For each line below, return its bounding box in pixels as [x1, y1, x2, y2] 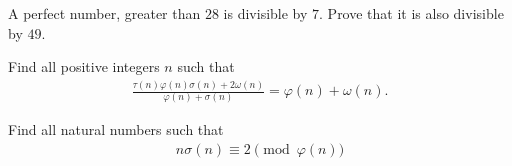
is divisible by [223, 3, 308, 23]
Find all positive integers [8, 56, 160, 77]
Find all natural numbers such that [8, 119, 224, 140]
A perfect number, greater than [8, 3, 201, 23]
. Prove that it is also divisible [319, 3, 504, 23]
